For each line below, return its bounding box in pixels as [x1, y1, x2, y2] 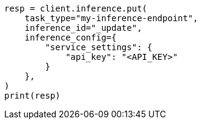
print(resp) [4, 91, 61, 100]
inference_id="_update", [24, 23, 142, 33]
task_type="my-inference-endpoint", [24, 13, 199, 23]
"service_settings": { [45, 42, 153, 52]
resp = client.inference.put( [4, 4, 148, 13]
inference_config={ [24, 33, 117, 42]
